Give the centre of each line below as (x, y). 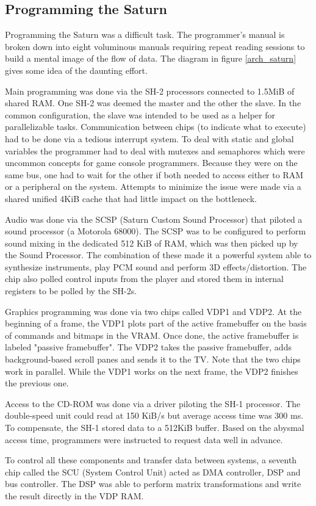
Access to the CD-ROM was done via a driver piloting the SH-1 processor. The (153, 403)
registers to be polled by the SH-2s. (71, 291)
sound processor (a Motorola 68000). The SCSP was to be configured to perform (156, 231)
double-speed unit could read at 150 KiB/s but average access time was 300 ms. (154, 415)
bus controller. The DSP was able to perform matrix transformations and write (153, 484)
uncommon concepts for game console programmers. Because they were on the (151, 163)
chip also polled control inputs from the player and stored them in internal (145, 279)
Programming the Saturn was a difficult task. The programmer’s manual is (145, 34)
